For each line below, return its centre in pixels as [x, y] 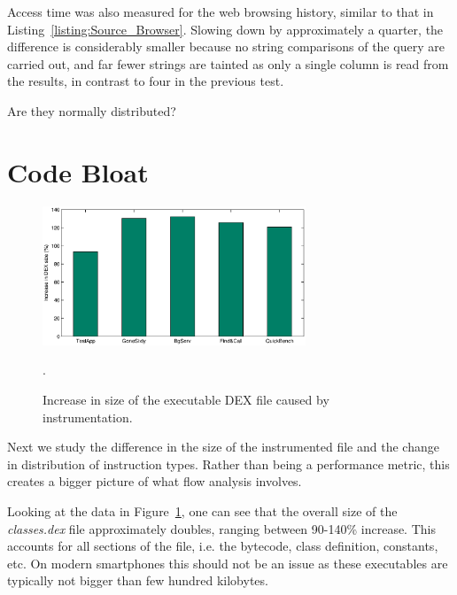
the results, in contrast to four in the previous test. [146, 81]
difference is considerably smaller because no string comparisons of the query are [226, 46]
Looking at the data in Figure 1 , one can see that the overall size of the [202, 510]
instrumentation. [88, 417]
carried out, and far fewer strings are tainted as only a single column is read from [228, 63]
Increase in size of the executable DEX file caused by [186, 399]
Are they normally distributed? [92, 110]
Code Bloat [78, 171]
